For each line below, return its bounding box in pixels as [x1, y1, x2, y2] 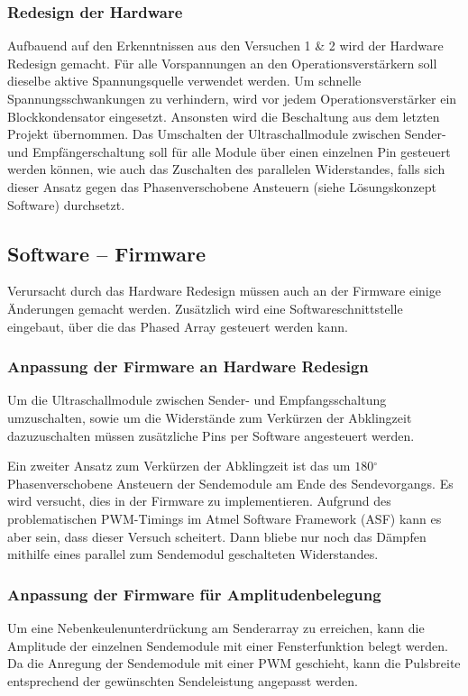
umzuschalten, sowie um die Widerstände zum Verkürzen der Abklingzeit [7, 408, 412, 426]
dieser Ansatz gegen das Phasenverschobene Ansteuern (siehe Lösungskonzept [7, 177, 436, 196]
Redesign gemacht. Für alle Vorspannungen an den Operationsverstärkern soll [7, 53, 437, 72]
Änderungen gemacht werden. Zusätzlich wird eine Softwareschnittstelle [7, 298, 403, 317]
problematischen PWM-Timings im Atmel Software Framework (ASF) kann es [7, 508, 442, 527]
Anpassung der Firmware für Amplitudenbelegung [7, 582, 381, 605]
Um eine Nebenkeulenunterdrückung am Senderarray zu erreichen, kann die [7, 618, 425, 636]
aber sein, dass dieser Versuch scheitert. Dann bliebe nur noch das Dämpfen [7, 527, 427, 545]
